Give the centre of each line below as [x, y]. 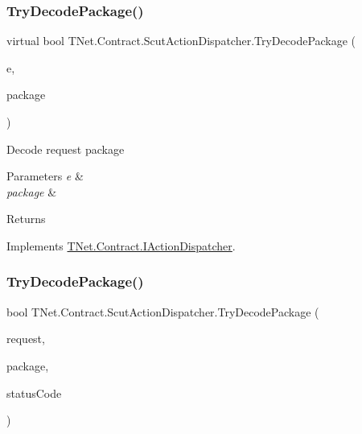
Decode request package [66, 149]
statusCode [34, 393]
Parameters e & [45, 176]
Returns [26, 219]
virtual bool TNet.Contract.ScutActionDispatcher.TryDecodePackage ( [181, 41]
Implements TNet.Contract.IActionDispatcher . [121, 245]
